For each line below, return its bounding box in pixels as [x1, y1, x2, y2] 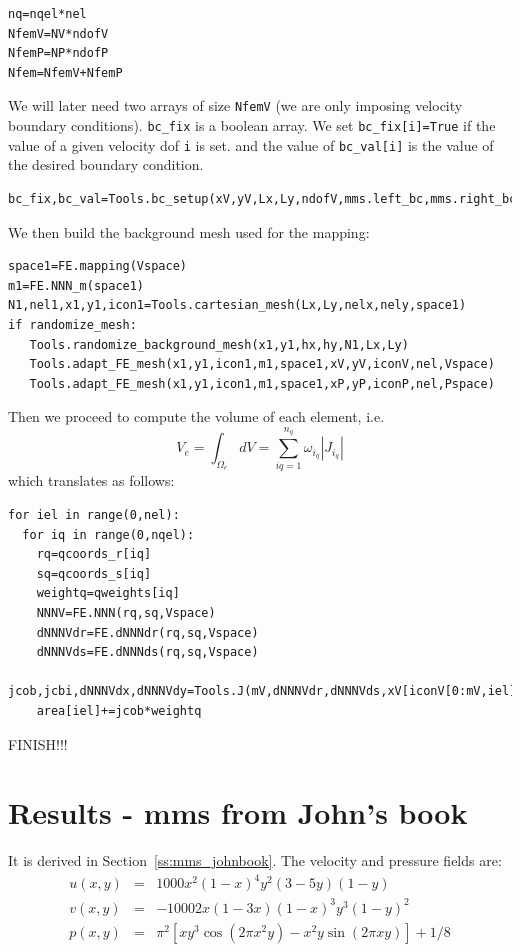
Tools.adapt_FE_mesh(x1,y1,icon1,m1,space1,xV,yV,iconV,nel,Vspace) [29, 357, 495, 372]
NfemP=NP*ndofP [8, 46, 109, 61]
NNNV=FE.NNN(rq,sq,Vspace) [36, 605, 216, 620]
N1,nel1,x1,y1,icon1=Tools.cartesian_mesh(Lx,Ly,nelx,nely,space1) [8, 298, 467, 313]
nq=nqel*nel [8, 7, 87, 21]
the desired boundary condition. [8, 154, 204, 175]
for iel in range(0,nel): [8, 508, 180, 522]
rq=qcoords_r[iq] [36, 547, 152, 562]
